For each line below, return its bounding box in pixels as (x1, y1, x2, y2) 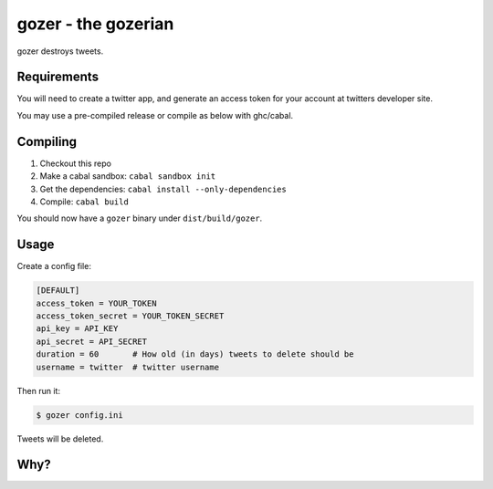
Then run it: (16, 385, 61, 396)
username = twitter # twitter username (36, 361, 219, 372)
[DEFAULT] (36, 286, 80, 296)
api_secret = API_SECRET (36, 336, 148, 347)
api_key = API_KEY (36, 324, 119, 334)
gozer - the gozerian (16, 14, 174, 34)
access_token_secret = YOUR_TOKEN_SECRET (36, 310, 225, 321)
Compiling (16, 133, 78, 150)
